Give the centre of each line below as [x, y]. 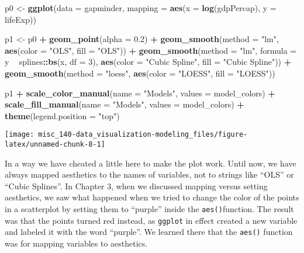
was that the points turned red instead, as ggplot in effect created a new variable [151, 220]
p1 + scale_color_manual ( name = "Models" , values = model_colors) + [140, 93]
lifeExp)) [20, 19]
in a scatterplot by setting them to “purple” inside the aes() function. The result [149, 209]
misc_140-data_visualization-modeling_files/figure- [143, 135]
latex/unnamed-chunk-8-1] [55, 144]
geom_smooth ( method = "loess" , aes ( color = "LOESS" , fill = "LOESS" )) [140, 73]
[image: [20, 135]
